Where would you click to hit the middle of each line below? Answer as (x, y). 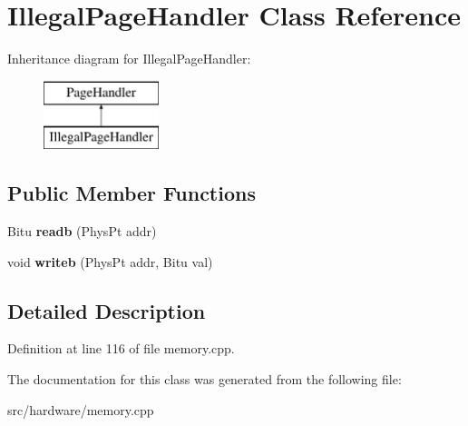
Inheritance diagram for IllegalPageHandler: (129, 59)
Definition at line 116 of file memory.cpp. (121, 348)
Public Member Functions (132, 193)
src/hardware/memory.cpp (81, 409)
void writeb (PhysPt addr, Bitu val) (110, 261)
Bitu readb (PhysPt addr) (82, 231)
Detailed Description (107, 310)
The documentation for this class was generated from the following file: (205, 379)
